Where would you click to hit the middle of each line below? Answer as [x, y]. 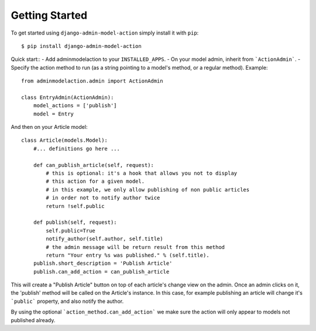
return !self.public [75, 206]
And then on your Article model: [49, 127]
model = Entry [54, 114]
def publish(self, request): [75, 222]
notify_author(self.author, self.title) [104, 239]
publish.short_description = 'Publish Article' [103, 263]
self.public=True [71, 231]
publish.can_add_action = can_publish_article [101, 272]
